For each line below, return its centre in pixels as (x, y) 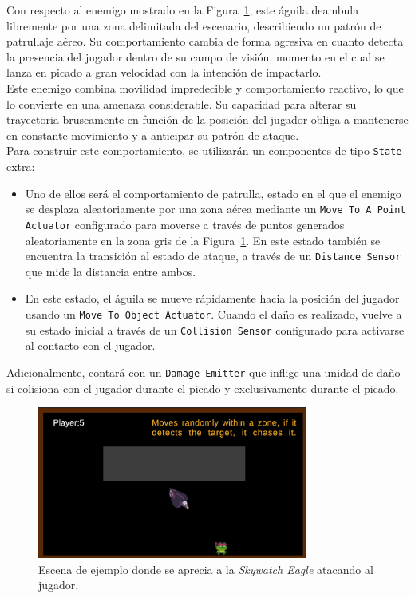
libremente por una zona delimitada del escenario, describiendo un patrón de (194, 25)
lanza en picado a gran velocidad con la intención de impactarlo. (164, 72)
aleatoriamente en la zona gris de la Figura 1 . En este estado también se (203, 240)
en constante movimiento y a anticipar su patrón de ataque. (153, 135)
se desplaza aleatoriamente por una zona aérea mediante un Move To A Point (215, 209)
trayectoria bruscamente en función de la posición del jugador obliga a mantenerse (207, 119)
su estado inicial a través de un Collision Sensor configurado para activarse (215, 329)
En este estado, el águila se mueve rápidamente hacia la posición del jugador (212, 298)
